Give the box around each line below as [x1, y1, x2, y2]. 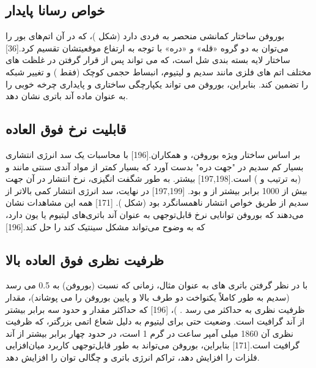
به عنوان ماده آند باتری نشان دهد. [6, 89, 128, 102]
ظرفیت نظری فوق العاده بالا [6, 250, 164, 269]
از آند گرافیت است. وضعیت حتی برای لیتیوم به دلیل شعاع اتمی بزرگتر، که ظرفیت [6, 315, 305, 328]
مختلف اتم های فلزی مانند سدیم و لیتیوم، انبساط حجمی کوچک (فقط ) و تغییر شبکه [6, 65, 312, 78]
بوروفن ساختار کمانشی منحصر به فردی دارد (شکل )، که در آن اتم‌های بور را [6, 29, 285, 42]
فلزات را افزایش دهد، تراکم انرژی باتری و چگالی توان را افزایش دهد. [6, 350, 260, 363]
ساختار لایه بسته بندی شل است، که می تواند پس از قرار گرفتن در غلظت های [6, 53, 290, 66]
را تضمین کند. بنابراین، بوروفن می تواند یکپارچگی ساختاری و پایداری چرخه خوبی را [6, 77, 309, 90]
